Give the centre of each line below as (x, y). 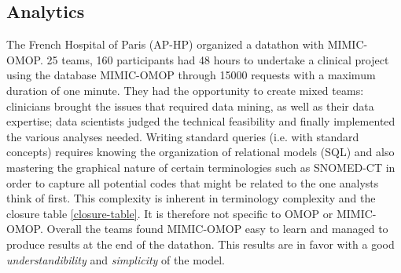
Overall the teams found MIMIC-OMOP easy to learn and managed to (217, 229)
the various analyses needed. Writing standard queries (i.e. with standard (183, 136)
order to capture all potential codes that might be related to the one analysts (193, 182)
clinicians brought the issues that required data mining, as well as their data (190, 106)
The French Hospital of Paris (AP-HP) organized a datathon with (165, 44)
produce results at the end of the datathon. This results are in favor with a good (200, 244)
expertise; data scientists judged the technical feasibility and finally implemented (201, 121)
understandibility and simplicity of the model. (116, 259)
